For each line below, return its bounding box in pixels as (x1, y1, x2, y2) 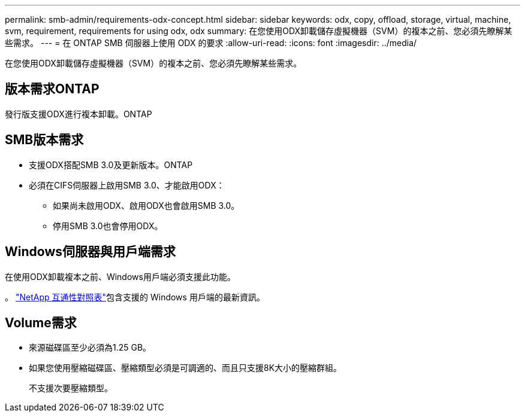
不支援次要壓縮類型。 (29, 383, 113, 394)
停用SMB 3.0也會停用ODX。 (53, 220, 163, 231)
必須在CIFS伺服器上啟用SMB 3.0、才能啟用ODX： (29, 179, 225, 190)
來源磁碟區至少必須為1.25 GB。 (29, 342, 152, 353)
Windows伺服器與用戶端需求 (5, 244, 176, 260)
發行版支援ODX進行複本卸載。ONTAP (5, 108, 152, 119)
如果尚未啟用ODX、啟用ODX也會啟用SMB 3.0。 (53, 200, 240, 211)
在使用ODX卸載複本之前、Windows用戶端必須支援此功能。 (5, 271, 236, 282)
